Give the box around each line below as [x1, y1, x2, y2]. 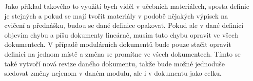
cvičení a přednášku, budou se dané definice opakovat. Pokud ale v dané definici [4, 20, 244, 30]
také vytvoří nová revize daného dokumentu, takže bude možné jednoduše [4, 58, 225, 68]
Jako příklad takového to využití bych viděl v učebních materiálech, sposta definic [4, 1, 250, 11]
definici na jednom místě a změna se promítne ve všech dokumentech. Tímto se [4, 48, 241, 59]
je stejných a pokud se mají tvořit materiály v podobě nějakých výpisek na [4, 10, 228, 20]
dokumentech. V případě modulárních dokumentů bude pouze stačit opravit [4, 39, 231, 49]
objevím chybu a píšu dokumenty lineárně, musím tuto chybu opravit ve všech [4, 29, 238, 40]
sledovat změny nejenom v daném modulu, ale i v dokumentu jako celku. [4, 68, 222, 78]
